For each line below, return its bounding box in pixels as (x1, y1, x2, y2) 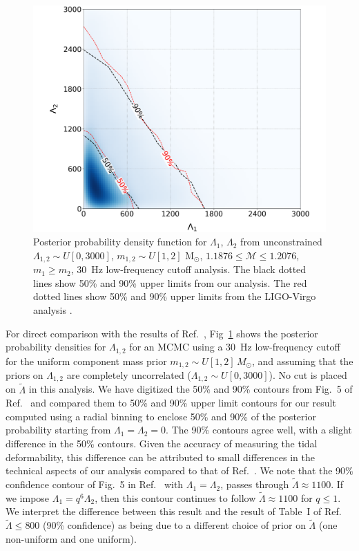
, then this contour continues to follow (95, 490, 256, 505)
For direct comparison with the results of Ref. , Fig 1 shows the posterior (6, 326, 318, 340)
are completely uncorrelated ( (66, 368, 191, 382)
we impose (6, 490, 50, 505)
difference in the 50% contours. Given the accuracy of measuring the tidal (6, 436, 318, 451)
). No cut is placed (269, 368, 347, 382)
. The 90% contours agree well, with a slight (166, 422, 352, 437)
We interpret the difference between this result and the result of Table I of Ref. (6, 504, 342, 519)
